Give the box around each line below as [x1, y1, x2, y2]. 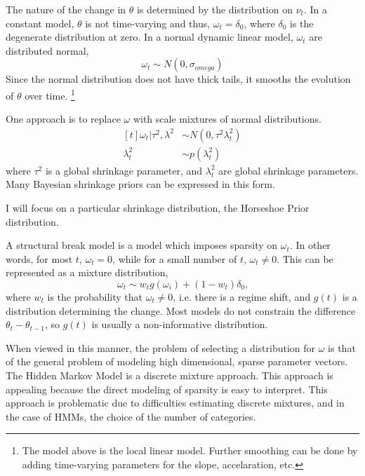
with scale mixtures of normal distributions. [133, 111, 321, 126]
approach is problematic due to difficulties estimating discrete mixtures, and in [6, 395, 345, 410]
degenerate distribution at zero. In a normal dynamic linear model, [6, 29, 293, 44]
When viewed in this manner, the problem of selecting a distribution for [6, 340, 316, 355]
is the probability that [47, 290, 142, 304]
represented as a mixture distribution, [6, 265, 168, 280]
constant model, [6, 15, 74, 30]
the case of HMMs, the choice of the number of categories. [6, 409, 256, 423]
